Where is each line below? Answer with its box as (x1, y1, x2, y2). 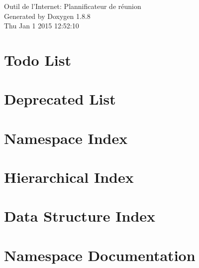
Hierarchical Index (4, 167, 134, 187)
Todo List (4, 49, 71, 70)
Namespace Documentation (4, 245, 196, 265)
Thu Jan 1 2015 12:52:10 (4, 20, 79, 31)
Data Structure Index (4, 206, 156, 226)
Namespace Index (4, 128, 128, 148)
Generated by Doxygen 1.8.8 (4, 10, 91, 21)
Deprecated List (4, 89, 116, 109)
